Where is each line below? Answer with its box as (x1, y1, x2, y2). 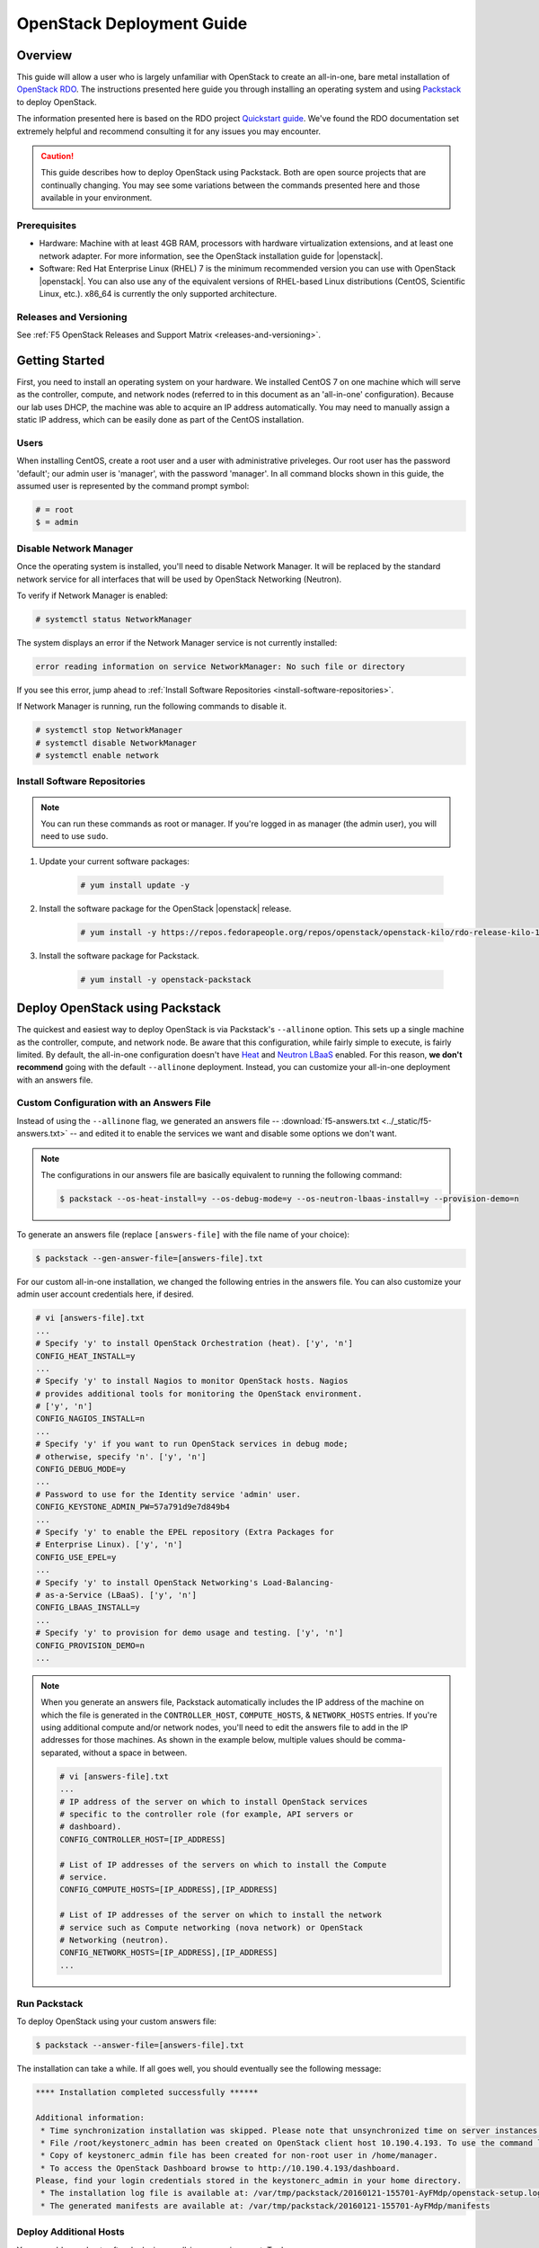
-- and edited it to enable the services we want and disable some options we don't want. (69, 1128, 397, 1139)
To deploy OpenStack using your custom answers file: (16, 2016, 217, 2027)
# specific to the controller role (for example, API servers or (59, 1808, 354, 1819)
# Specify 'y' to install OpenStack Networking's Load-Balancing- (35, 1577, 334, 1587)
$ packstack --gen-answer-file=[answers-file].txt (35, 1253, 264, 1263)
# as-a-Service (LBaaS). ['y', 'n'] (35, 1590, 198, 1600)
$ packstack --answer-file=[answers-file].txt (35, 2040, 244, 2050)
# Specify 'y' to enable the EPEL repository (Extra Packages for (35, 1527, 334, 1537)
